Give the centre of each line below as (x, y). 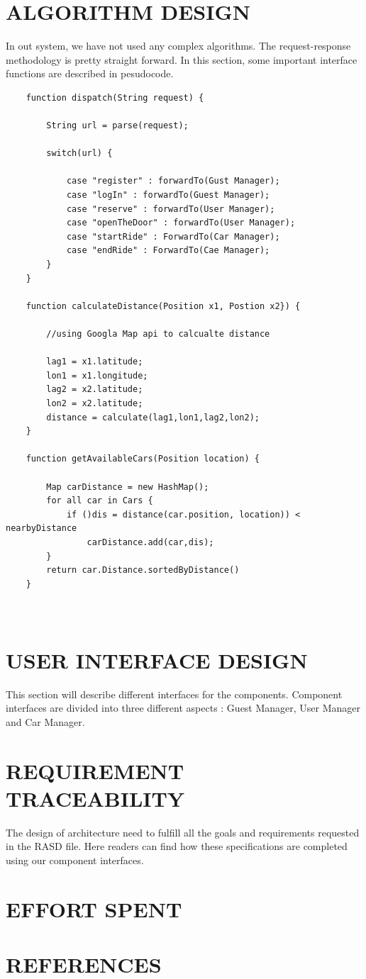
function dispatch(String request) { (115, 97)
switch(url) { (79, 153)
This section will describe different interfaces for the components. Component (174, 694)
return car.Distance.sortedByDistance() (143, 570)
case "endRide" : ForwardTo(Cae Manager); (168, 251)
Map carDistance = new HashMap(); (128, 487)
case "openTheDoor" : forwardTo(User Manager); (181, 223)
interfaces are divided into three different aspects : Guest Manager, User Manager (183, 708)
